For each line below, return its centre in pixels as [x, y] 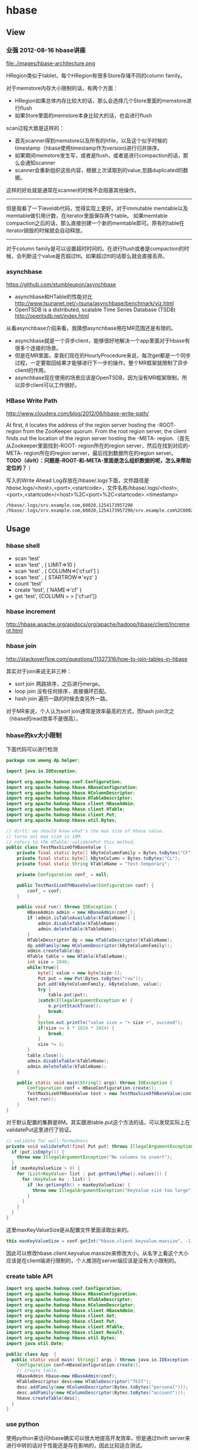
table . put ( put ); [68, 995]
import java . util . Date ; [35, 1344]
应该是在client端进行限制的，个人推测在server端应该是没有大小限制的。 [93, 1260]
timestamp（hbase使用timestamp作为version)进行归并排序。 [89, 148]
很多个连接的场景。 [38, 348]
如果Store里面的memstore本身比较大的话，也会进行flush [83, 115]
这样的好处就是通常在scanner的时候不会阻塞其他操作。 [73, 190]
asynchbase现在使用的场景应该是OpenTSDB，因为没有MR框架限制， [98, 378]
